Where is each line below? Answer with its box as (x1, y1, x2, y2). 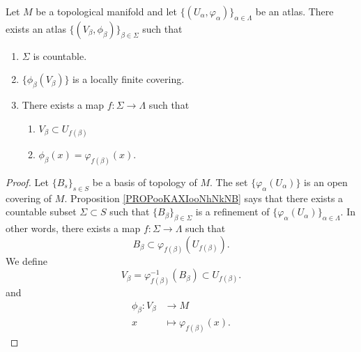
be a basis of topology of (92, 174, 197, 189)
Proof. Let (6, 174, 49, 189)
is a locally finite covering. (72, 72, 185, 86)
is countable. (33, 48, 87, 63)
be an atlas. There (255, 4, 334, 18)
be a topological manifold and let (36, 4, 177, 18)
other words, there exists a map (6, 221, 141, 236)
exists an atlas (6, 21, 66, 36)
